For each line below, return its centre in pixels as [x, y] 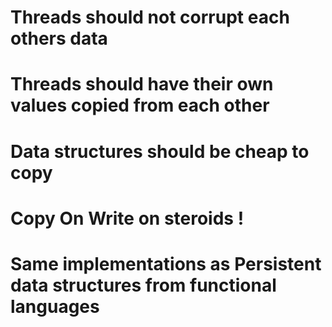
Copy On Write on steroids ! [127, 218]
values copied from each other [140, 105]
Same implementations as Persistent [166, 263]
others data [59, 38]
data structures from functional [143, 285]
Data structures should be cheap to [160, 151]
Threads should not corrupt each [150, 17]
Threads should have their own [142, 84]
